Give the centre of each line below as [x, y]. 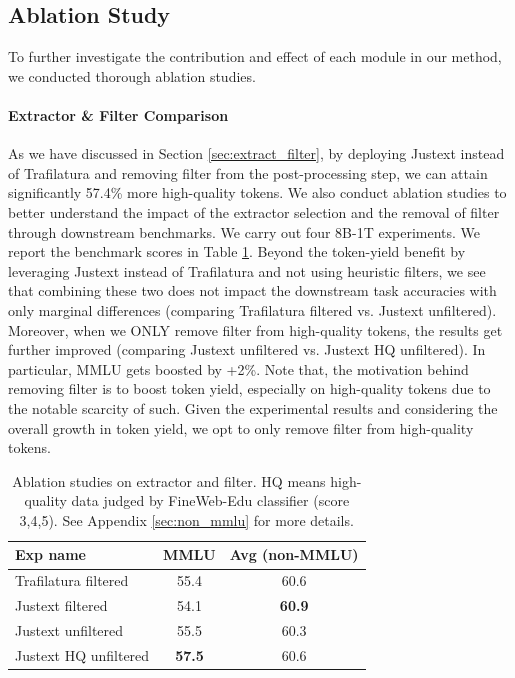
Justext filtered [61, 605]
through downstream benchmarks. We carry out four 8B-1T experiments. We [244, 231]
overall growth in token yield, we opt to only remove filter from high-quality [241, 427]
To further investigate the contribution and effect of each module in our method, [255, 56]
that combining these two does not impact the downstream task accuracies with [252, 290]
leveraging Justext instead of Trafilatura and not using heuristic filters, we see [247, 270]
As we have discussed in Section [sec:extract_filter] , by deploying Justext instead [256, 153]
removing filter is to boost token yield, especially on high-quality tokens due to [249, 388]
